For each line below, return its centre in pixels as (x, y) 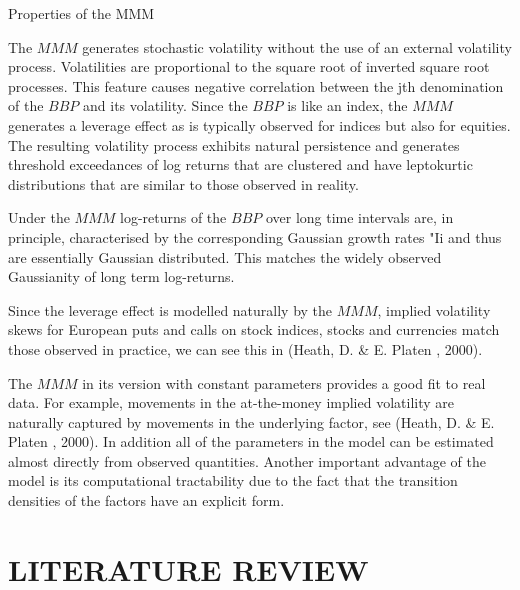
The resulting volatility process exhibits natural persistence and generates (234, 144)
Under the (39, 217)
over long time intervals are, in (359, 217)
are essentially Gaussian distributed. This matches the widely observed (225, 256)
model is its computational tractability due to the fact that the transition (233, 480)
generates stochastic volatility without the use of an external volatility (297, 46)
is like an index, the (347, 105)
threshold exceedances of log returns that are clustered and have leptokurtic (240, 164)
